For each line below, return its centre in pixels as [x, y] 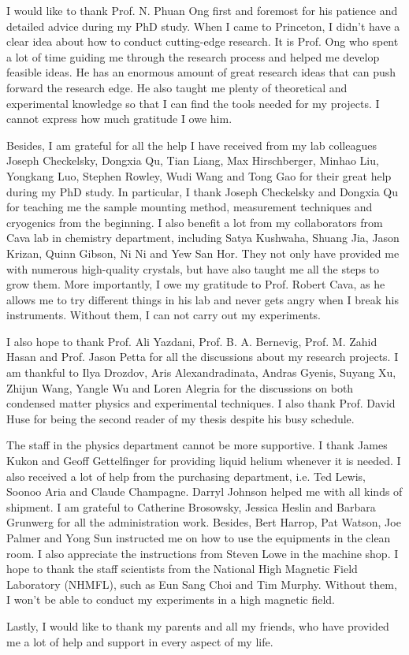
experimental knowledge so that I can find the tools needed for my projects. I [193, 103]
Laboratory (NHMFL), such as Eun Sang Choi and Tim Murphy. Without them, [202, 584]
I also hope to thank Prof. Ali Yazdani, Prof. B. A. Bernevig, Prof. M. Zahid [192, 341]
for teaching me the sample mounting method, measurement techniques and [190, 207]
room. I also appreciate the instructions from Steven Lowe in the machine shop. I [203, 553]
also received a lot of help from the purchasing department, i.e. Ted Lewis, [186, 476]
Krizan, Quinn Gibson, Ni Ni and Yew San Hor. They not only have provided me [203, 253]
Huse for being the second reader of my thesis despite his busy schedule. [180, 418]
